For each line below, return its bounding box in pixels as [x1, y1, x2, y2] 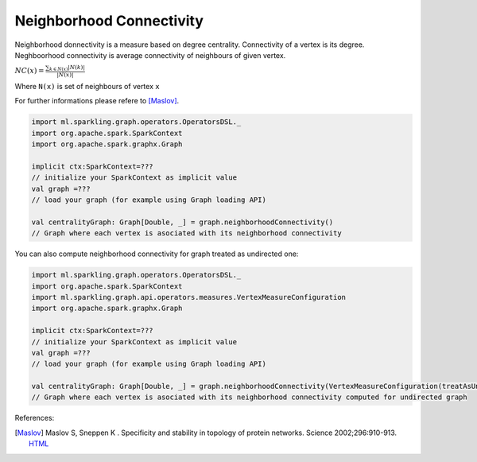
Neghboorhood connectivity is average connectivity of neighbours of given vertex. [14, 50, 286, 60]
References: [14, 413, 55, 423]
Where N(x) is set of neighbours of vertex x [14, 81, 160, 91]
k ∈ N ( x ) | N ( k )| [48, 64, 85, 72]
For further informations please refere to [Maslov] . [14, 96, 180, 106]
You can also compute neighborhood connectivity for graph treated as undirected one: [14, 249, 299, 258]
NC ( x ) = [14, 66, 45, 76]
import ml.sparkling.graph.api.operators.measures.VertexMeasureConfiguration [31, 293, 346, 301]
